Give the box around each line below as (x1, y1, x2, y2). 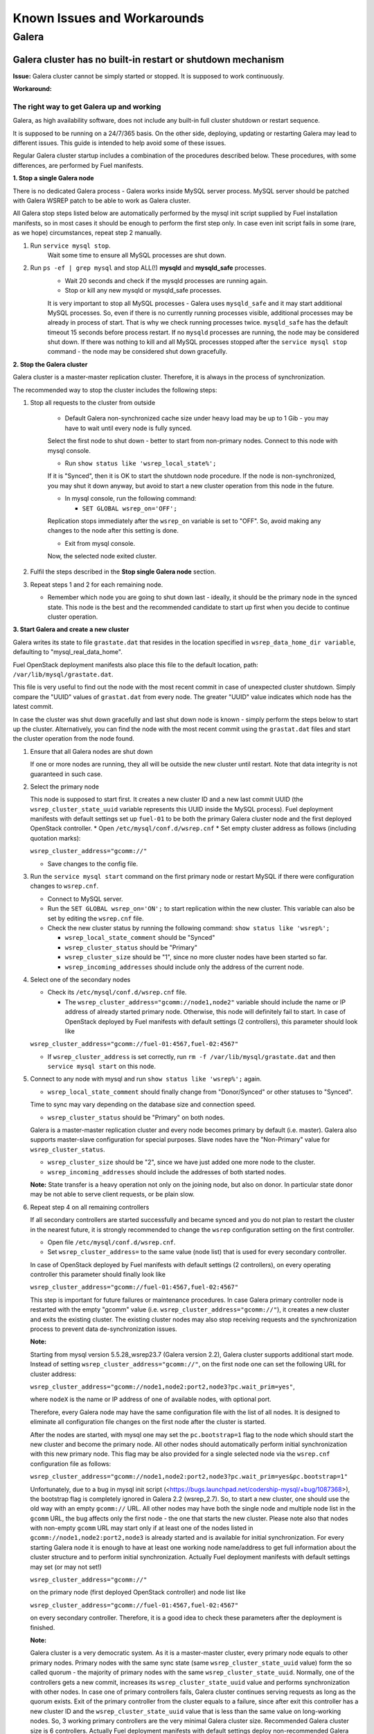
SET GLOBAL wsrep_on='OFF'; (82, 504, 178, 513)
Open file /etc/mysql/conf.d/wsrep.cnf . (47, 1238, 176, 1246)
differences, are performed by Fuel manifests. (12, 161, 143, 169)
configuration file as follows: (30, 1459, 112, 1468)
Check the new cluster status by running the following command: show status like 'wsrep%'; (47, 923, 330, 932)
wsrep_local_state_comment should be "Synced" (64, 934, 215, 942)
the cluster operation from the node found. (12, 735, 135, 743)
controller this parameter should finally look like (30, 1270, 166, 1279)
